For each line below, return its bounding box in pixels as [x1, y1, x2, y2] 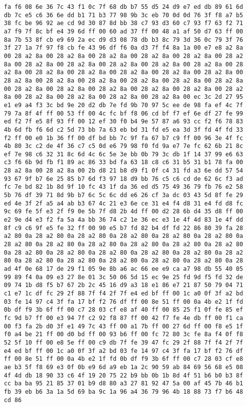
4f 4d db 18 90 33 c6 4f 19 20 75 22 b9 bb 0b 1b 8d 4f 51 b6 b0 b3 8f [4, 372, 243, 379]
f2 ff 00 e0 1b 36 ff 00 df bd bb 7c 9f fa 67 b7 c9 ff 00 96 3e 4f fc [4, 134, 243, 142]
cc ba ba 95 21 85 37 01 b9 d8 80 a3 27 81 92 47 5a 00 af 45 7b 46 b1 [4, 380, 243, 387]
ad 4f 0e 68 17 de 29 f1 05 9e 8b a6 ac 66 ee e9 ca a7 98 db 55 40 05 [4, 265, 243, 272]
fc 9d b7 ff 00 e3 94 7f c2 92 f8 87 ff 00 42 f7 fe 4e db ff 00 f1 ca [4, 314, 243, 321]
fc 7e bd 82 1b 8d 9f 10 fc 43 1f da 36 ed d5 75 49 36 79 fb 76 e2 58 [4, 183, 243, 191]
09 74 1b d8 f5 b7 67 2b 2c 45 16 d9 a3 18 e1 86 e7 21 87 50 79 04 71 [4, 282, 243, 289]
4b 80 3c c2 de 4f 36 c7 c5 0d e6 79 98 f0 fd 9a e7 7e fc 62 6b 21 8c [4, 143, 243, 150]
